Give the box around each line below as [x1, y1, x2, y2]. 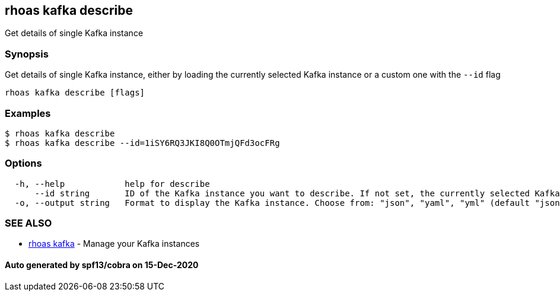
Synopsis [5, 47, 49, 60]
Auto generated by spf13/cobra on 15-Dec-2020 [5, 260, 199, 270]
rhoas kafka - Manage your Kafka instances [28, 238, 200, 249]
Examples [5, 107, 51, 119]
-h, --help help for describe [14, 179, 210, 189]
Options [5, 157, 42, 170]
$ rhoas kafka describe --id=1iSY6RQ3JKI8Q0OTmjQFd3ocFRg [5, 138, 280, 148]
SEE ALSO [5, 217, 52, 230]
